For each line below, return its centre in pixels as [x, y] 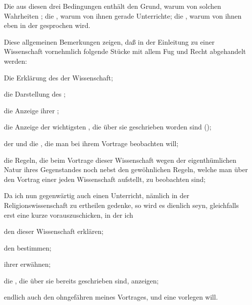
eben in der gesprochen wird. [47, 25]
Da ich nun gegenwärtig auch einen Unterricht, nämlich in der [97, 195]
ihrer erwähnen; [27, 264]
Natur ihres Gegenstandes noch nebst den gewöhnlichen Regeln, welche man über [126, 169]
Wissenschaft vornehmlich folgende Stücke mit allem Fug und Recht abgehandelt [125, 51]
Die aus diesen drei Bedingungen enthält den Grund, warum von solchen [113, 6]
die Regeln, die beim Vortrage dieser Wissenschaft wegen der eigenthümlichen [120, 160]
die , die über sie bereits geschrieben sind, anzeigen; [81, 280]
